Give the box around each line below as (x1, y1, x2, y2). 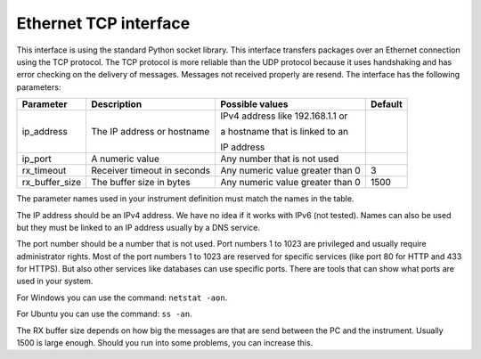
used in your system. (16, 276, 94, 287)
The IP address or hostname (90, 126, 210, 138)
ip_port (21, 152, 53, 165)
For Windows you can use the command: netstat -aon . (16, 292, 228, 303)
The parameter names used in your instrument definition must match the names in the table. (16, 193, 355, 204)
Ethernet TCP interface (16, 13, 191, 33)
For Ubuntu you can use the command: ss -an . (16, 308, 193, 320)
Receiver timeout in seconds (90, 165, 211, 177)
